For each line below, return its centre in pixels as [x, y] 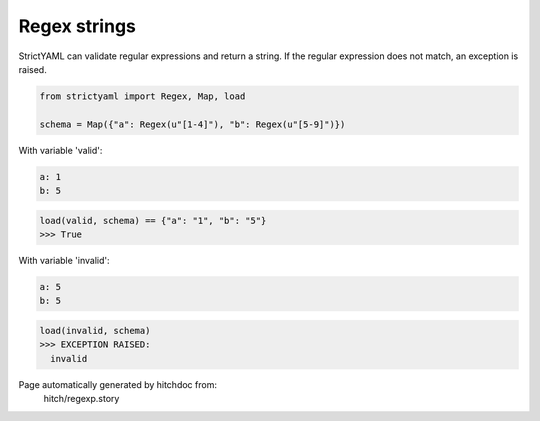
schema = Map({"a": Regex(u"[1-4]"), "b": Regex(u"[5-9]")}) [192, 124]
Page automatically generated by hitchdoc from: [117, 384]
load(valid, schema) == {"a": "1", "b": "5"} [153, 220]
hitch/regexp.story [81, 399]
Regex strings [77, 26]
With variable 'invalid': [64, 261]
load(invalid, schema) [95, 330]
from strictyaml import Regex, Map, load [142, 96]
